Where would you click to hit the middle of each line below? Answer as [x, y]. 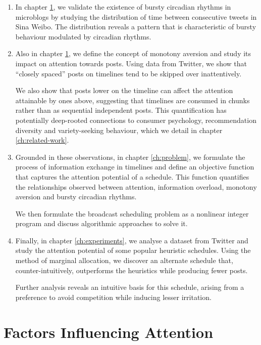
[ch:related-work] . [42, 140]
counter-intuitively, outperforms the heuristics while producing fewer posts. [132, 270]
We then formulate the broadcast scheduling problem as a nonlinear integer [132, 213]
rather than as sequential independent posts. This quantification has [121, 110]
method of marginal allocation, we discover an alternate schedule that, [124, 260]
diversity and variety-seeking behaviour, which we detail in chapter [119, 130]
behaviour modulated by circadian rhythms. [83, 36]
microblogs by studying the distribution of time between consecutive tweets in [136, 16]
